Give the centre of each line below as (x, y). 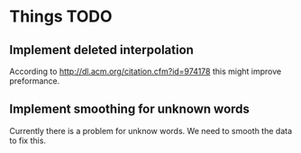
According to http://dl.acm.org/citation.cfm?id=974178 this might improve (146, 71)
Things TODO (61, 17)
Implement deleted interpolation (101, 50)
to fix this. (28, 140)
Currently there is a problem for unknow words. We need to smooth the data (151, 130)
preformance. (35, 81)
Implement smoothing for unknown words (130, 109)
